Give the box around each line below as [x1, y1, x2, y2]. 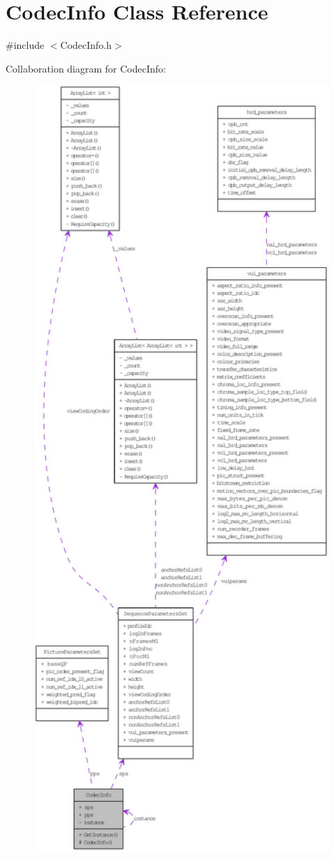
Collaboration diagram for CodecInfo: [6, 61, 166, 75]
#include [6, 38, 45, 52]
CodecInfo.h [60, 38, 112, 52]
